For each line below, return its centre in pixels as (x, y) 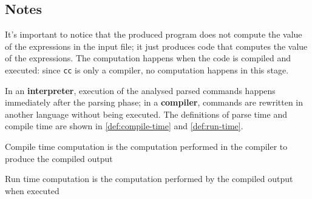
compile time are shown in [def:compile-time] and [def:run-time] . (124, 126)
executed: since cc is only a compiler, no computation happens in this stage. (147, 69)
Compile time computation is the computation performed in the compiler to (146, 147)
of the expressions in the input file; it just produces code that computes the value (156, 46)
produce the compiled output (59, 158)
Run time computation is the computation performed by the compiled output (149, 179)
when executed (32, 190)
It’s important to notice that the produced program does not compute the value (154, 34)
